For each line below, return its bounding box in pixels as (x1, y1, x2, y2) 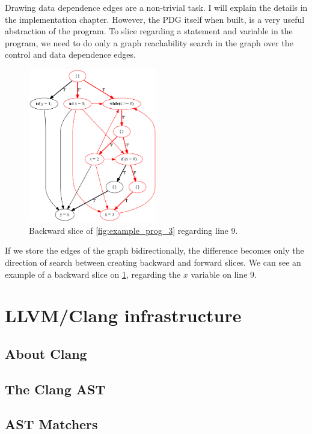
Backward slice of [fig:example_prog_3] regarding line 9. (29, 224, 238, 236)
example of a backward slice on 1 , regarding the (5, 267, 181, 280)
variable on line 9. (191, 267, 257, 280)
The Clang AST (5, 379, 106, 398)
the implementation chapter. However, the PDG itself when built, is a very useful (5, 13, 305, 25)
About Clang (5, 344, 87, 362)
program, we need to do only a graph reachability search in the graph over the (5, 36, 293, 49)
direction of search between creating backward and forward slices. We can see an (5, 255, 301, 268)
